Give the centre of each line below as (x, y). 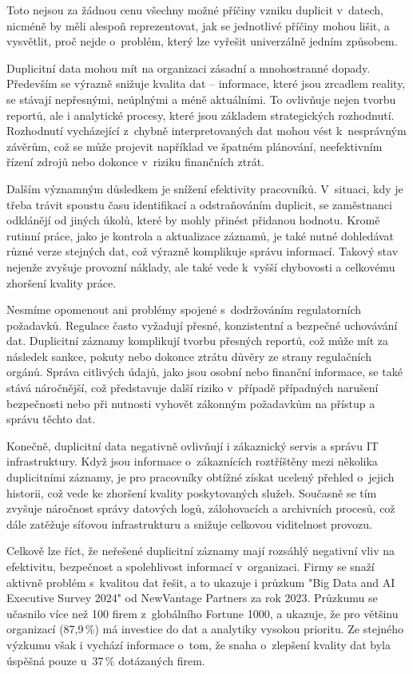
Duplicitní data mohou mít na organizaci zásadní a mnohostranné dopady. (189, 67)
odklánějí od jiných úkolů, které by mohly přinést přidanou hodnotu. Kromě (193, 220)
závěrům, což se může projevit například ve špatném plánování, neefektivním (195, 146)
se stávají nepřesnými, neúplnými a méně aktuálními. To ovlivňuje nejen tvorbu (201, 99)
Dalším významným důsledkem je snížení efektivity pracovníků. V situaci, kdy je (205, 188)
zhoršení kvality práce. (62, 282)
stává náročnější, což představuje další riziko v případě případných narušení (193, 388)
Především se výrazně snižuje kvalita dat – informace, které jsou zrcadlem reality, (206, 83)
